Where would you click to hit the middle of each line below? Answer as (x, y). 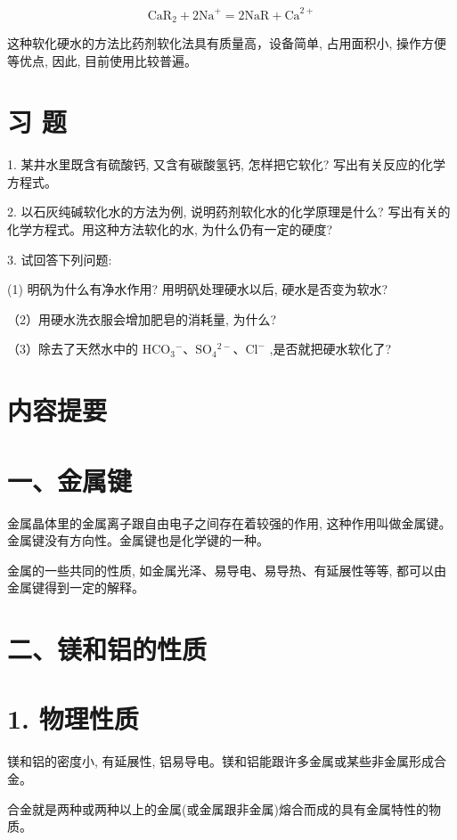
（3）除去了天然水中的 (73, 349)
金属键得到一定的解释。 (76, 587)
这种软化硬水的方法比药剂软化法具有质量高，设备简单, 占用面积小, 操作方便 (227, 42)
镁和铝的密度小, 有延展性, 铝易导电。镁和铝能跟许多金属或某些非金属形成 (221, 761)
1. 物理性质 (73, 718)
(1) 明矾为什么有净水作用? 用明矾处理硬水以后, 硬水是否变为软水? (197, 289)
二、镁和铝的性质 (107, 649)
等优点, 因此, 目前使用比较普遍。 (102, 60)
